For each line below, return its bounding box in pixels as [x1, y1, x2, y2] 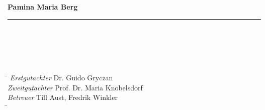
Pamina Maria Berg [8, 2, 78, 12]
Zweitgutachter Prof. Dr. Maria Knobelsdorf [8, 82, 143, 92]
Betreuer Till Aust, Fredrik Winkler [8, 92, 118, 102]
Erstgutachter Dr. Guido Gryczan [10, 72, 113, 82]
